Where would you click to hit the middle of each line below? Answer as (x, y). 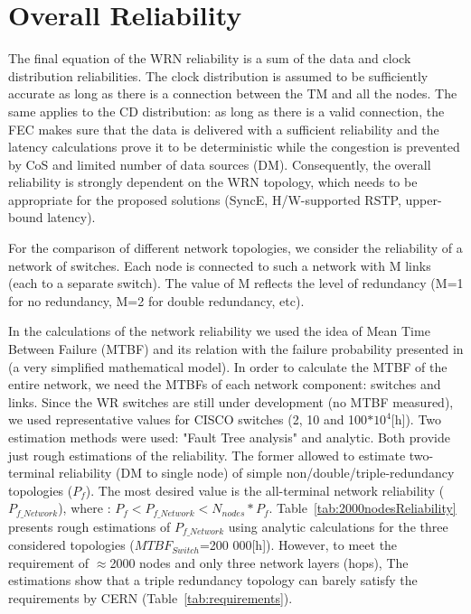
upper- (424, 199)
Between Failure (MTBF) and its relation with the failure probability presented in (236, 349)
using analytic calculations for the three (338, 526)
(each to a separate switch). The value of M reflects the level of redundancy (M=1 (236, 283)
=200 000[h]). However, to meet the (298, 545)
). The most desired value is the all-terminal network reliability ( (265, 490)
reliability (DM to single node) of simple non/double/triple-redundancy (257, 473)
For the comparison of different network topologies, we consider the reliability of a (235, 248)
